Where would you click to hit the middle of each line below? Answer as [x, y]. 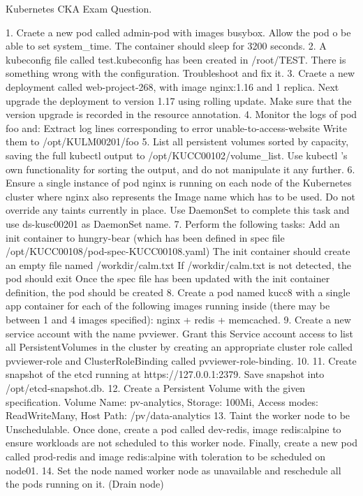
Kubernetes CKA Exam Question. [79, 8]
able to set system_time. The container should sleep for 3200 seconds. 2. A [166, 46]
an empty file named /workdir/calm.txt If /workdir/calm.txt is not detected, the [178, 264]
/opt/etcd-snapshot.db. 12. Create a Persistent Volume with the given [156, 388]
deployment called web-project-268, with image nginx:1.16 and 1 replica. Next [172, 86]
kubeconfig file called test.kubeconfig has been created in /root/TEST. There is [176, 59]
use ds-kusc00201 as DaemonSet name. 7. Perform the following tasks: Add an [173, 223]
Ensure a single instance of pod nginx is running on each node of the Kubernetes [179, 183]
